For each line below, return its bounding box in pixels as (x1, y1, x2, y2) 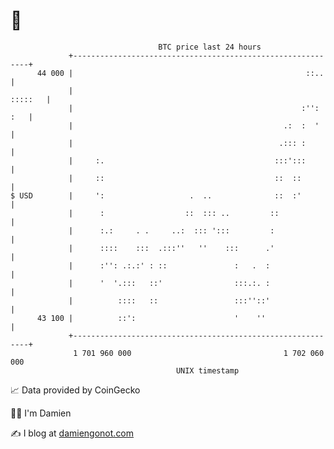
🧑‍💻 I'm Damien (10, 407, 72, 419)
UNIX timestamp (175, 365, 240, 376)
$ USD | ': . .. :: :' (10, 190, 302, 201)
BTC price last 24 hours (158, 42, 262, 52)
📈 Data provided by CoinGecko (10, 384, 141, 396)
